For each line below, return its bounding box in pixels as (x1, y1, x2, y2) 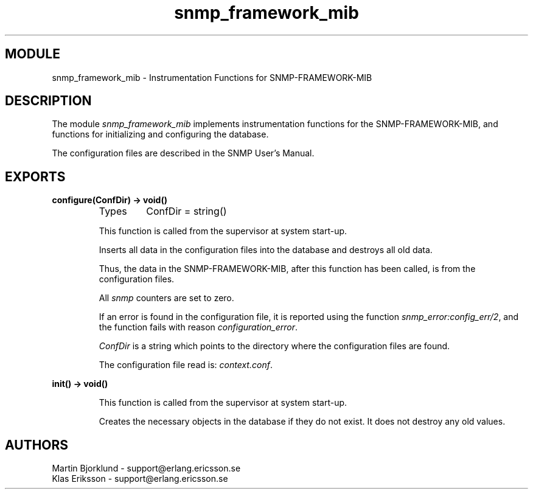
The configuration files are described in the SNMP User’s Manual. (52, 148, 315, 159)
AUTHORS (5, 437, 69, 453)
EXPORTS (5, 169, 66, 184)
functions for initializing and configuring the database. (52, 129, 269, 140)
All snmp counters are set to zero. (99, 293, 234, 304)
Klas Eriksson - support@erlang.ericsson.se (52, 473, 228, 484)
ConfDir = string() (146, 205, 227, 218)
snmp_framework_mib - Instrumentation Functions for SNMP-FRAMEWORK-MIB (52, 72, 372, 83)
